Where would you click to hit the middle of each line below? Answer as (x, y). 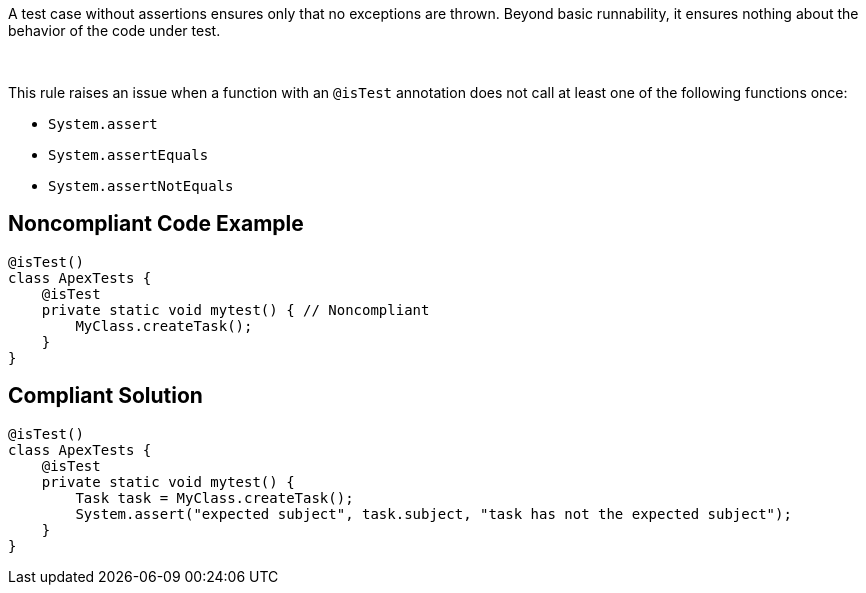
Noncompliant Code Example (156, 224)
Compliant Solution (105, 396)
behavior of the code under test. (114, 30)
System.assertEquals (128, 155)
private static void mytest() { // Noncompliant (235, 309)
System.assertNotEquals (141, 186)
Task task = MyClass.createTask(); (214, 497)
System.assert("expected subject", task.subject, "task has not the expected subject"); (433, 513)
